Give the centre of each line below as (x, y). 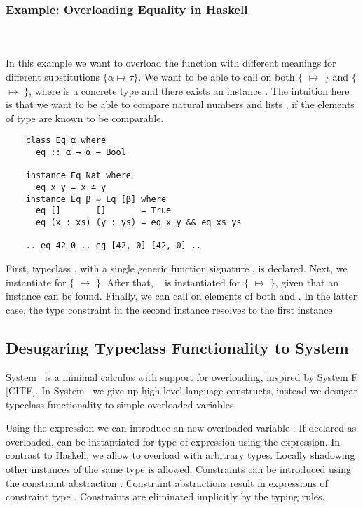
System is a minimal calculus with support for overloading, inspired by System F (182, 376)
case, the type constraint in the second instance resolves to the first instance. (171, 309)
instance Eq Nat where (78, 176)
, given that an (307, 282)
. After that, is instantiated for (171, 282)
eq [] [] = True (103, 211)
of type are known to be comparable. (85, 118)
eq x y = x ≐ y (71, 187)
